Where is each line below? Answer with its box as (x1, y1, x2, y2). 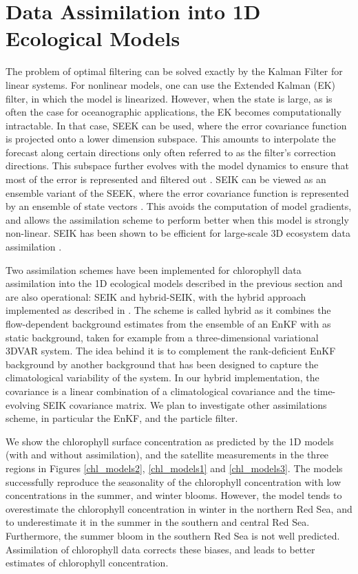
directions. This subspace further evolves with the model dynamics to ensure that (6, 158, 349, 173)
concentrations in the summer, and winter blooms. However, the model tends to (6, 488, 342, 502)
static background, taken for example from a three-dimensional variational (6, 330, 319, 344)
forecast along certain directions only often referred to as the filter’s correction (6, 145, 336, 159)
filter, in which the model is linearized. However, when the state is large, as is (6, 91, 333, 105)
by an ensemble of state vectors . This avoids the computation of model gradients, (6, 199, 352, 213)
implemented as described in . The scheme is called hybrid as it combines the (6, 303, 331, 317)
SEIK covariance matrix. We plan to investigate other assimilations (43, 397, 327, 412)
